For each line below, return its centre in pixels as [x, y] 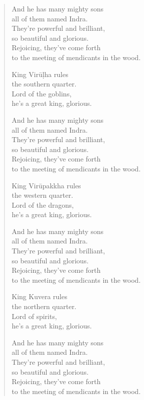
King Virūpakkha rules [46, 185]
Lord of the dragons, [43, 204]
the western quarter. [42, 195]
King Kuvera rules [39, 296]
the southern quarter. [44, 84]
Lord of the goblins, [42, 93]
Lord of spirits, [34, 316]
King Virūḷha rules [40, 74]
